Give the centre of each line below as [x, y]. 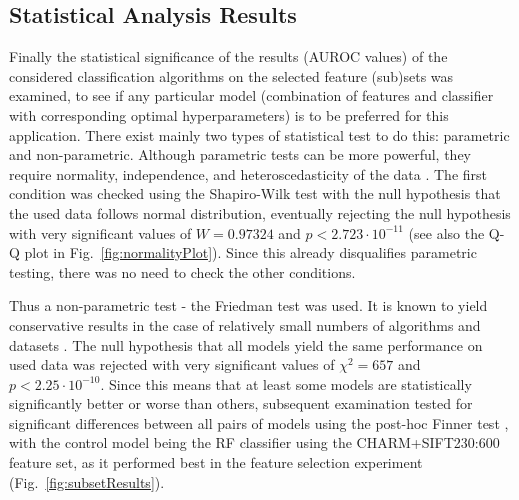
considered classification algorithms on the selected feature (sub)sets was [231, 75]
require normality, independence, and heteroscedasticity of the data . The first [248, 173]
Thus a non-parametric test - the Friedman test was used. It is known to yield [248, 305]
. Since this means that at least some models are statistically [286, 383]
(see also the [446, 232]
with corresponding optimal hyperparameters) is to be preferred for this [229, 114]
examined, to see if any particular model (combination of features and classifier [251, 95]
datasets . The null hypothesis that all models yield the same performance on [246, 344]
